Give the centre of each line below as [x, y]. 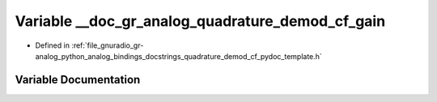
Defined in [53, 45]
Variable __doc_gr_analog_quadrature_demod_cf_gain [200, 21]
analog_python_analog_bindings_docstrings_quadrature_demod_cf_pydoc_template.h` [179, 56]
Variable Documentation [78, 80]
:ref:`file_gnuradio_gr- [108, 45]
